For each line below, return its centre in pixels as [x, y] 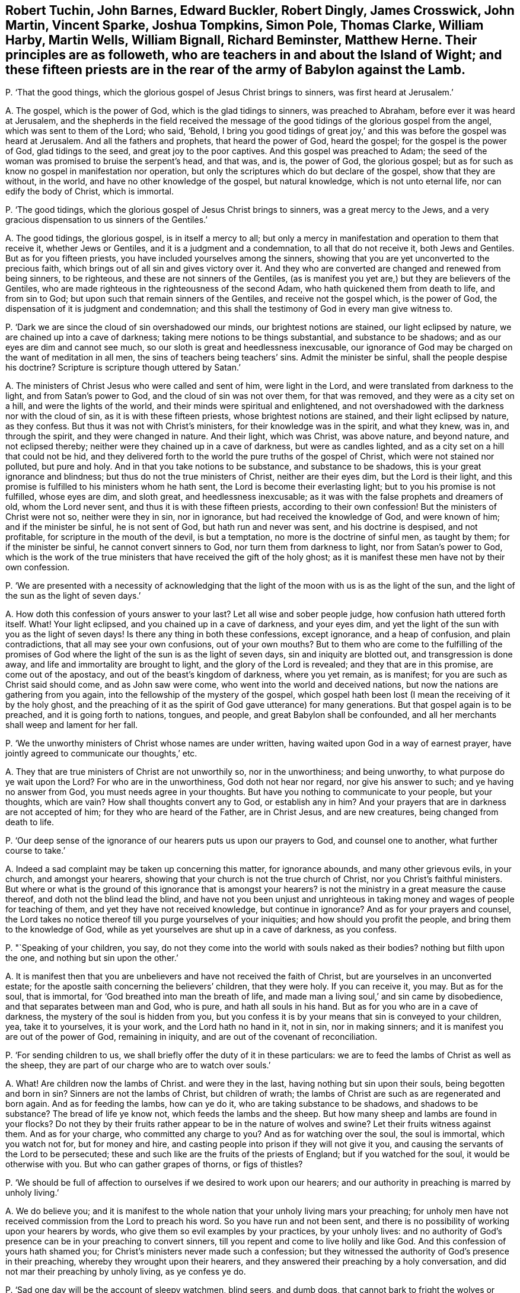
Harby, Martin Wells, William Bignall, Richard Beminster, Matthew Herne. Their [241, 40]
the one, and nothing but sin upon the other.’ [92, 958]
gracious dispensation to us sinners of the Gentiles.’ [106, 220]
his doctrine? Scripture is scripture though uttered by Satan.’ [123, 368]
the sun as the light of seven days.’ [73, 596]
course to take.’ [36, 851]
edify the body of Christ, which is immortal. [90, 191]
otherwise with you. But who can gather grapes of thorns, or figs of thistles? [154, 1164]
